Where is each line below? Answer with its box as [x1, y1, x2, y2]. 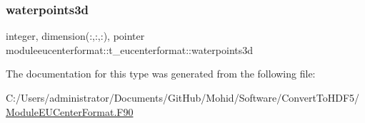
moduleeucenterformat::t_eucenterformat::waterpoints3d [6, 42, 254, 57]
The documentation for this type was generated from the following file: [6, 66, 316, 81]
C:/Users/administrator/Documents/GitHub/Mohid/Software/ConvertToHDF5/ [6, 90, 360, 105]
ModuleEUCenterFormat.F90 [6, 104, 134, 119]
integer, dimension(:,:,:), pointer [6, 28, 145, 43]
